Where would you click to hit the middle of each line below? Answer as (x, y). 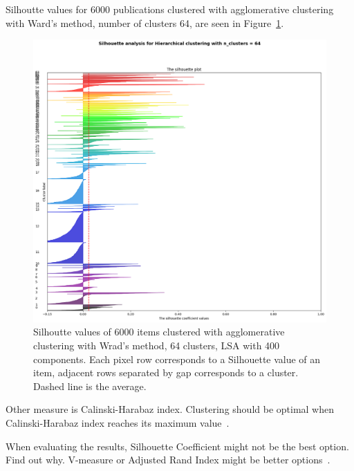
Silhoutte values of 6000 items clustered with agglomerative (159, 332)
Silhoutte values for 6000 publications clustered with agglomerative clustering (170, 9)
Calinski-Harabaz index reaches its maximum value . (118, 423)
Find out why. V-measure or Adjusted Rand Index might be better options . (168, 460)
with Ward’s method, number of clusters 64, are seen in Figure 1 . (145, 22)
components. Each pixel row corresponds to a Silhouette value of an (177, 359)
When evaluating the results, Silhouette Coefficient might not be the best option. (177, 446)
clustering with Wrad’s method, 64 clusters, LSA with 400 (157, 345)
